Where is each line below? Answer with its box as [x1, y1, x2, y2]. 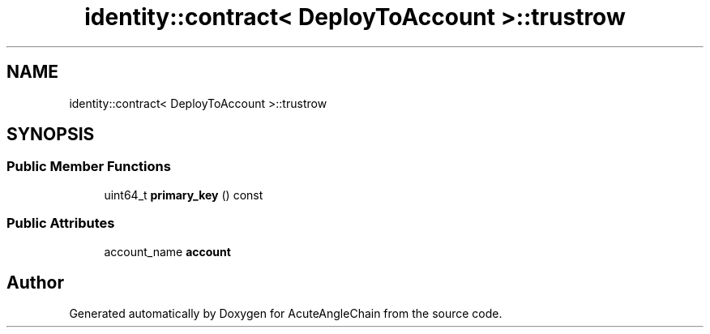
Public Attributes [6, 215, 115, 232]
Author [6, 272, 64, 293]
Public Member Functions [6, 158, 171, 175]
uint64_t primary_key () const [104, 187, 263, 202]
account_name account [104, 244, 231, 259]
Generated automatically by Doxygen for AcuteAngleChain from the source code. [69, 306, 503, 321]
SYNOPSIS [6, 124, 95, 145]
